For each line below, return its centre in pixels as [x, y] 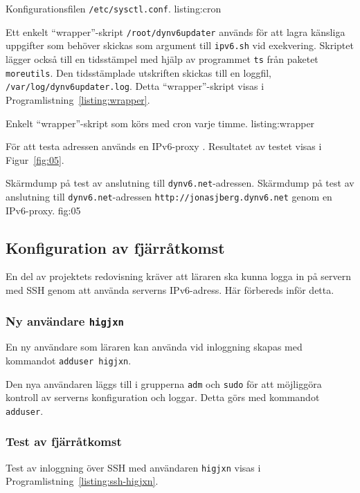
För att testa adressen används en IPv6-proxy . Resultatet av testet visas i [164, 146]
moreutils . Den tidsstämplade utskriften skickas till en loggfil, [138, 72]
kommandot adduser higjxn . [69, 360]
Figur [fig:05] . [35, 159]
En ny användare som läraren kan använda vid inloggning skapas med [154, 347]
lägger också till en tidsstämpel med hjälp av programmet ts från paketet [162, 58]
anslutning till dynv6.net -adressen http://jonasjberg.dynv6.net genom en [169, 196]
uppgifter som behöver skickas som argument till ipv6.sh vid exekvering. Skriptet [180, 45]
